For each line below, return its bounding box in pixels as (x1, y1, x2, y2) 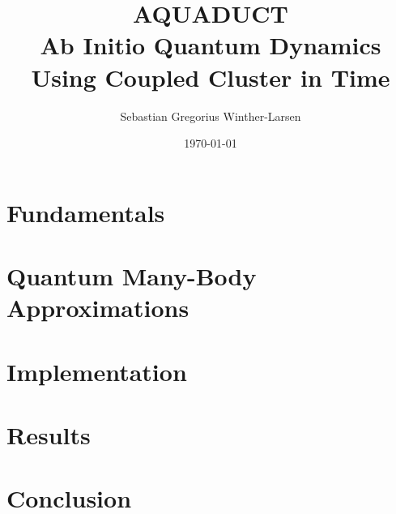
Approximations (6, 291, 189, 324)
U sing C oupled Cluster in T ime (31, 60, 390, 93)
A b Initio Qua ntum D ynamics (40, 28, 381, 62)
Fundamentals (6, 195, 165, 229)
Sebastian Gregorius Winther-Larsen (120, 107, 301, 124)
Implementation (6, 354, 187, 388)
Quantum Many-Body (6, 259, 257, 293)
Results (6, 418, 91, 451)
